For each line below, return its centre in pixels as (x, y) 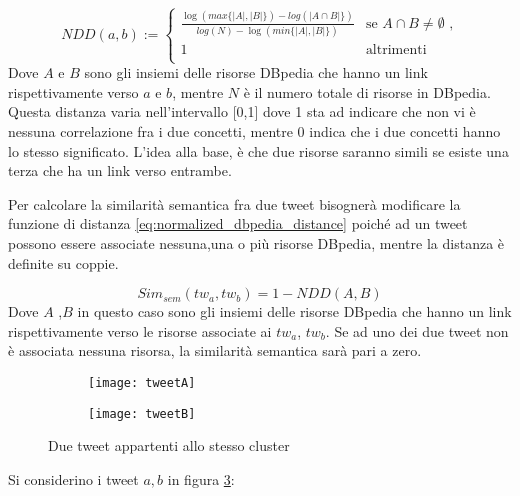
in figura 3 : (201, 478)
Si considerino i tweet (73, 478)
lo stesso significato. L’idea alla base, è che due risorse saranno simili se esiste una (258, 150)
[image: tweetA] (142, 382)
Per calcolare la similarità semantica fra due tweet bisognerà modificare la (234, 203)
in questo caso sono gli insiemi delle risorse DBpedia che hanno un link (294, 311)
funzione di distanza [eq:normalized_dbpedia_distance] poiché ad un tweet (238, 223)
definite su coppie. (63, 262)
